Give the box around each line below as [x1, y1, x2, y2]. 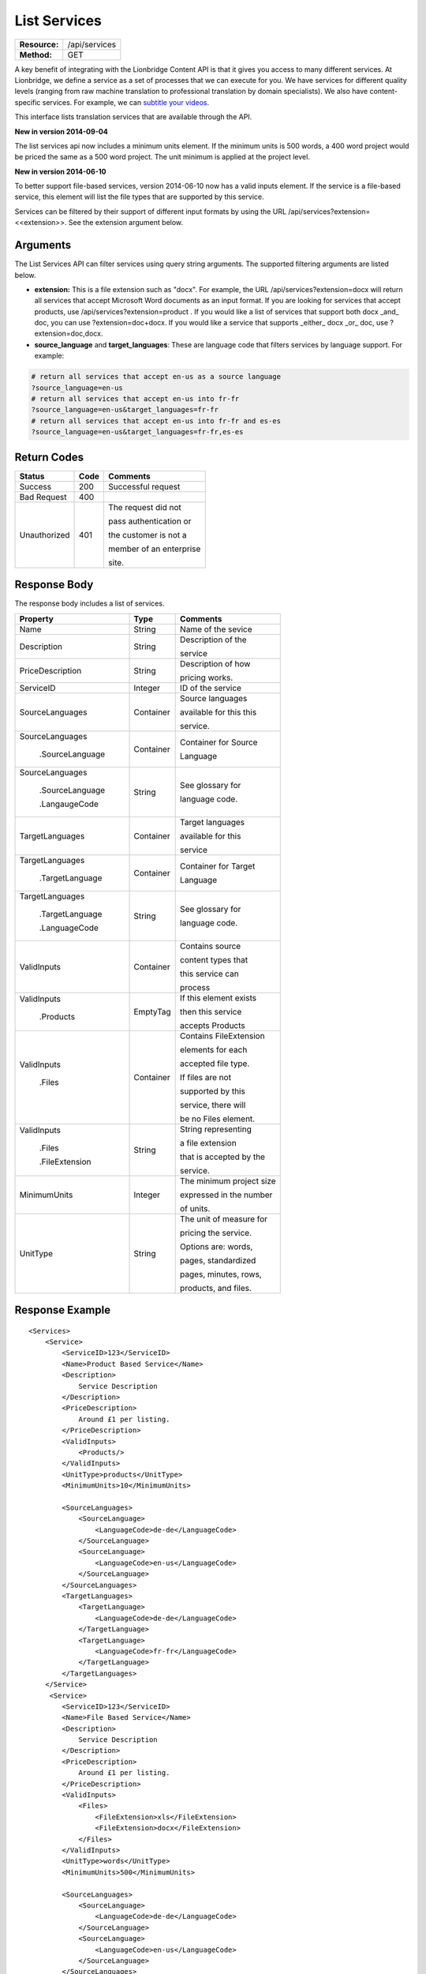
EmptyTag [133, 1006, 171, 1017]
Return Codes [14, 450, 84, 463]
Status [19, 471, 45, 482]
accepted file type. [180, 1058, 250, 1069]
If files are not [180, 1071, 232, 1083]
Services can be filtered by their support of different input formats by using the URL [14, 206, 287, 216]
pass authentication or [107, 516, 192, 527]
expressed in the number [180, 1189, 273, 1200]
